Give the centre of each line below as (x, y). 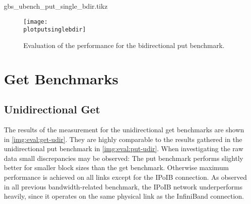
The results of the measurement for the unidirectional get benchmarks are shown (124, 130)
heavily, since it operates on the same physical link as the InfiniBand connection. (124, 196)
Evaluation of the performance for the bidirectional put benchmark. (124, 45)
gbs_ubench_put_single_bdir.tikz (56, 6)
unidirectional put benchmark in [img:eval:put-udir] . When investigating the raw (124, 149)
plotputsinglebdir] (55, 30)
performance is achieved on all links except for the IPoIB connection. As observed (125, 177)
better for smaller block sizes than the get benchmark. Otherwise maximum (117, 167)
